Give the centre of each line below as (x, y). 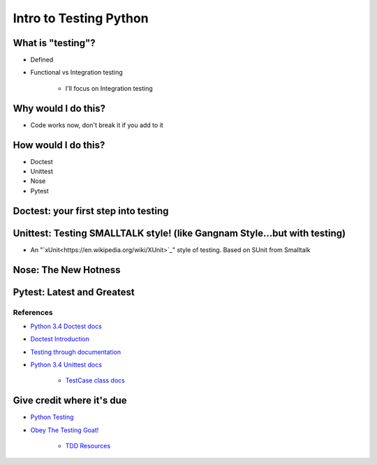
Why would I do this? (59, 108)
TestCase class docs (95, 381)
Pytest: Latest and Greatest (74, 292)
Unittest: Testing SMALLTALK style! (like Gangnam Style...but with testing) (179, 233)
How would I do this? (59, 145)
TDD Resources (88, 446)
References (33, 312)
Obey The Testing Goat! (65, 430)
